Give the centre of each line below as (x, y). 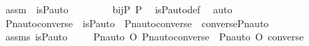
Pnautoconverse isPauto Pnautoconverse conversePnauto (137, 23)
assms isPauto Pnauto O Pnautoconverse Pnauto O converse (154, 37)
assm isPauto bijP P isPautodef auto (119, 9)
